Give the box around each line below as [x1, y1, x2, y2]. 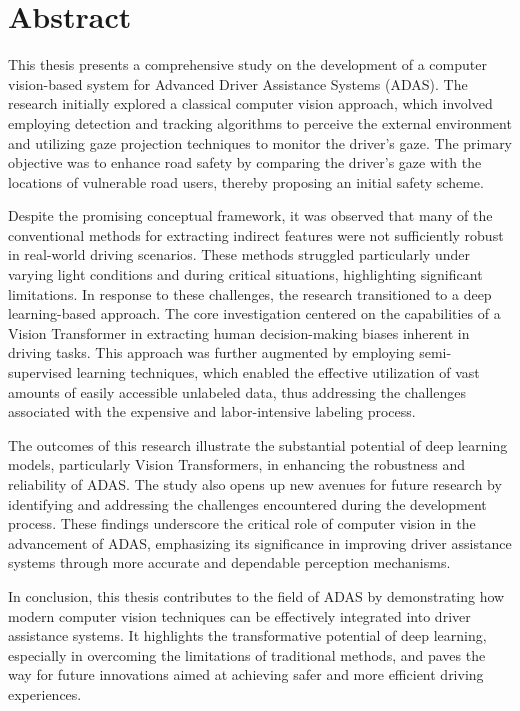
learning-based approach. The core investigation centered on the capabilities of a [8, 303, 501, 324]
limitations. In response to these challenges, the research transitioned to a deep [8, 283, 492, 304]
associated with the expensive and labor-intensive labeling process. [8, 401, 416, 422]
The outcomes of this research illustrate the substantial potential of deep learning [8, 434, 508, 455]
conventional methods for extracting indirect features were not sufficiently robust [8, 224, 504, 245]
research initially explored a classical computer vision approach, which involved [8, 93, 493, 114]
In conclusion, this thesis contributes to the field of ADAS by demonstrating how [8, 585, 505, 606]
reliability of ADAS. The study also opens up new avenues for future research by [8, 474, 502, 494]
